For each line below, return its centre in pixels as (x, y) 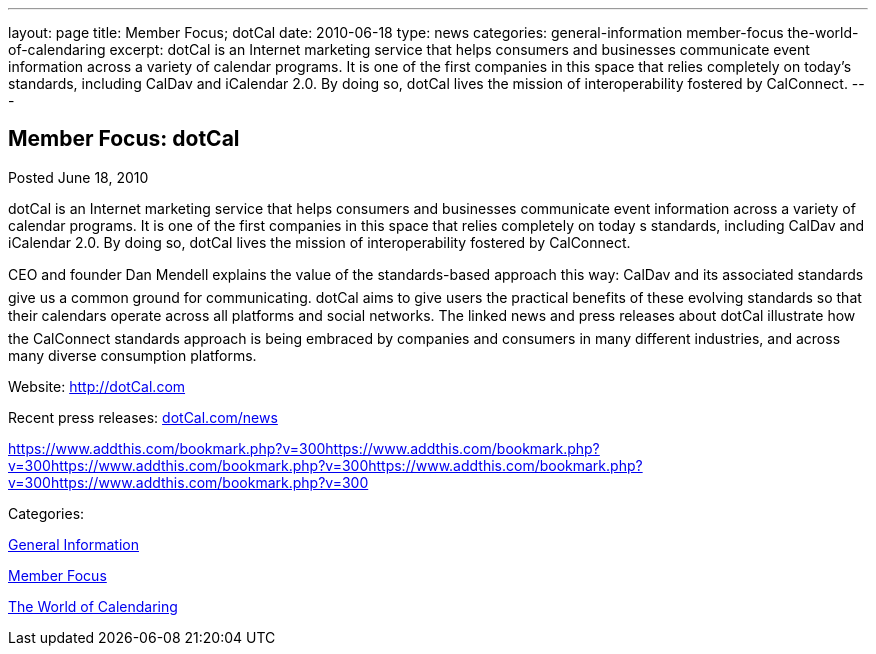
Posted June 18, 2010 (78, 177)
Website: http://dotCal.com (97, 386)
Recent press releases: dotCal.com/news (143, 417)
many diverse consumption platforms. (132, 355)
